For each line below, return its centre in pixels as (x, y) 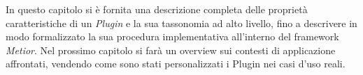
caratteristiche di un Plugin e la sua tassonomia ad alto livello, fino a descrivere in (181, 23)
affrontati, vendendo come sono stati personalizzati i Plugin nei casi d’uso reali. (176, 64)
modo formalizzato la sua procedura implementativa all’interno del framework (172, 36)
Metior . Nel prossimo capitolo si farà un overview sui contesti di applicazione (171, 50)
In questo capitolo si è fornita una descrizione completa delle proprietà (157, 9)
